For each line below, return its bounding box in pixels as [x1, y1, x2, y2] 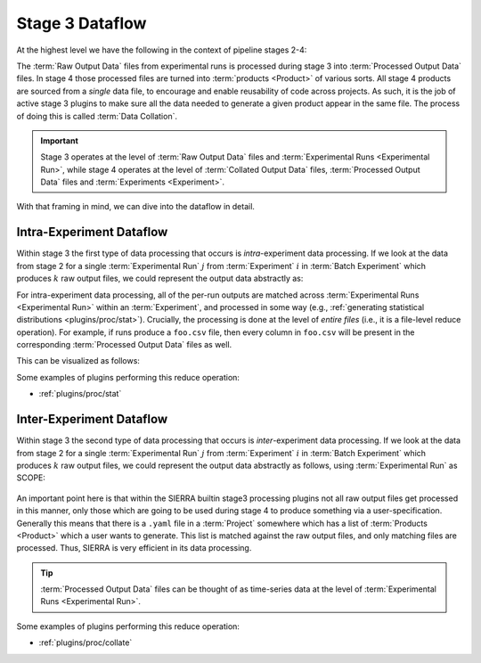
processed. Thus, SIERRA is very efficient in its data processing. [16, 543, 252, 553]
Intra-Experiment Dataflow [16, 225, 168, 240]
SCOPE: [16, 472, 46, 483]
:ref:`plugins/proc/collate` [38, 637, 133, 648]
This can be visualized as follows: [16, 356, 140, 366]
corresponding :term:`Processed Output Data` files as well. [16, 340, 232, 350]
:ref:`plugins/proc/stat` [38, 389, 122, 399]
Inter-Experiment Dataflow [16, 412, 168, 427]
